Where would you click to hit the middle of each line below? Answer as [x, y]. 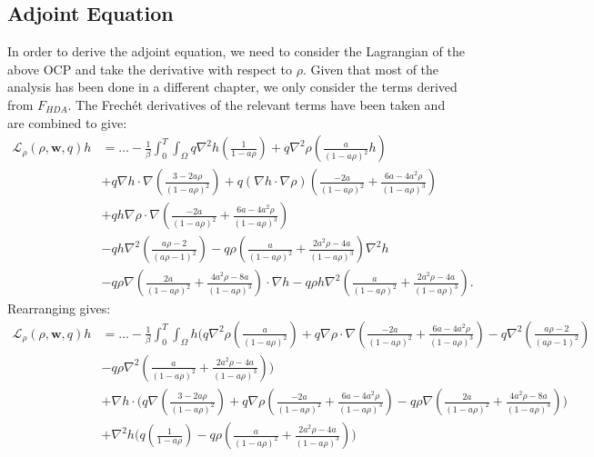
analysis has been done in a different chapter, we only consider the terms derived [232, 87]
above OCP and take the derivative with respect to [150, 69]
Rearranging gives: [59, 308]
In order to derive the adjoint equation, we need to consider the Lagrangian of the [236, 51]
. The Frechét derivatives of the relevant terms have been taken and [257, 104]
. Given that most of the [371, 69]
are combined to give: [67, 122]
